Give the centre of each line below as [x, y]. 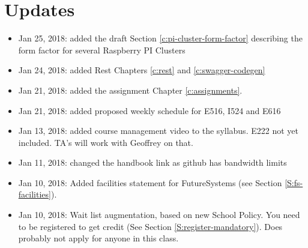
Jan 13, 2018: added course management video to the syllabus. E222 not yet [158, 131]
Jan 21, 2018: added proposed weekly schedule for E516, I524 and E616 [149, 110]
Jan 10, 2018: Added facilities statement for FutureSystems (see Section [150, 182]
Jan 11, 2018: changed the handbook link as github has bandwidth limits [152, 162]
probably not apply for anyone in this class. [98, 238]
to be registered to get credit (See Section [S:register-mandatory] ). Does [150, 226]
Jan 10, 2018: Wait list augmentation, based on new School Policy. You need [159, 215]
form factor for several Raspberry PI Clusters [102, 50]
